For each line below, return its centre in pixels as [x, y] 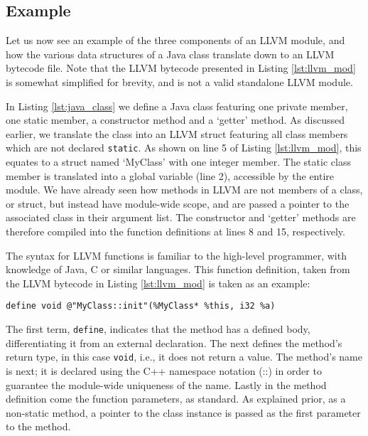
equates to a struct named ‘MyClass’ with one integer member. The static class [178, 162]
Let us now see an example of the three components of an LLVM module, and [175, 40]
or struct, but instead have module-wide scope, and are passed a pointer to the [178, 203]
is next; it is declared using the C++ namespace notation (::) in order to [164, 370]
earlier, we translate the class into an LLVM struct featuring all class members [177, 133]
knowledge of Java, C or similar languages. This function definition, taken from [178, 269]
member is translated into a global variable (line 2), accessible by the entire [170, 175]
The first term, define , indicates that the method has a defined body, [158, 329]
